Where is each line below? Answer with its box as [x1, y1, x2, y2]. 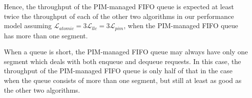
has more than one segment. [4, 30, 88, 40]
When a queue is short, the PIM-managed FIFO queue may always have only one [4, 47, 248, 57]
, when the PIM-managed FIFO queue [124, 20, 238, 31]
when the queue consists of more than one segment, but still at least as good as [4, 75, 242, 85]
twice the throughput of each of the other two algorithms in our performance [4, 11, 234, 21]
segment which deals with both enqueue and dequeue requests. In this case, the [4, 56, 241, 66]
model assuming [4, 20, 52, 31]
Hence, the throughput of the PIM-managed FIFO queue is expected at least [4, 1, 234, 11]
